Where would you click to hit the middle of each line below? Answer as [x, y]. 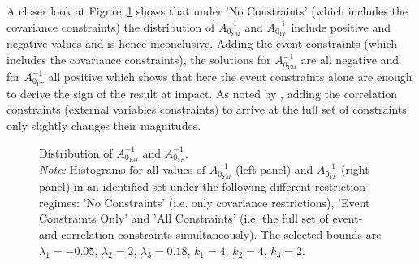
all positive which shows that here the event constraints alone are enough [230, 76]
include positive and [341, 26]
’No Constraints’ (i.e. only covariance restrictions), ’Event [227, 202]
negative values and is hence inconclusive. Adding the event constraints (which [202, 43]
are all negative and [350, 60]
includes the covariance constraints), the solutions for [139, 60]
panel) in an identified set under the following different [175, 186]
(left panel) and [274, 169]
